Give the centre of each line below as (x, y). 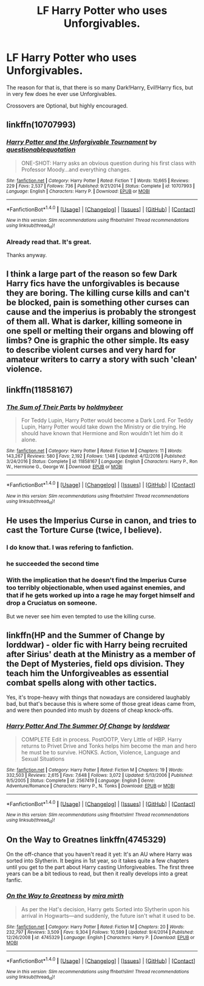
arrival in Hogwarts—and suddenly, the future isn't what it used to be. (108, 915)
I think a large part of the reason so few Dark (92, 274)
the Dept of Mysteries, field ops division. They (96, 664)
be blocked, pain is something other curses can (98, 302)
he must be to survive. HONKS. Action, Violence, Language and (100, 752)
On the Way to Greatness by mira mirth (65, 896)
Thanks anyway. (27, 255)
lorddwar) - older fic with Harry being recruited (97, 645)
